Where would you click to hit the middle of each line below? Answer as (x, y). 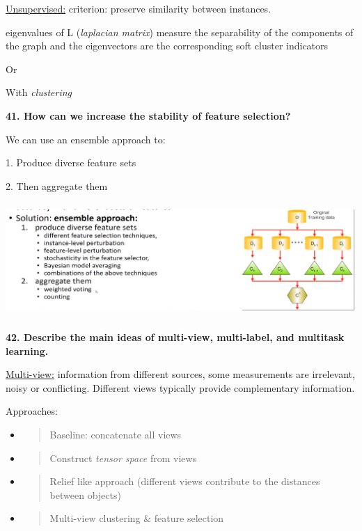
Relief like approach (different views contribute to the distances (185, 481)
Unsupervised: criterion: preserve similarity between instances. (139, 8)
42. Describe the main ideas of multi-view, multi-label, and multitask (175, 337)
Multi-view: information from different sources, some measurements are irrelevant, (180, 374)
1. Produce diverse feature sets (71, 163)
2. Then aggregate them (57, 185)
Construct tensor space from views (123, 458)
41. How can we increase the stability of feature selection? (148, 115)
